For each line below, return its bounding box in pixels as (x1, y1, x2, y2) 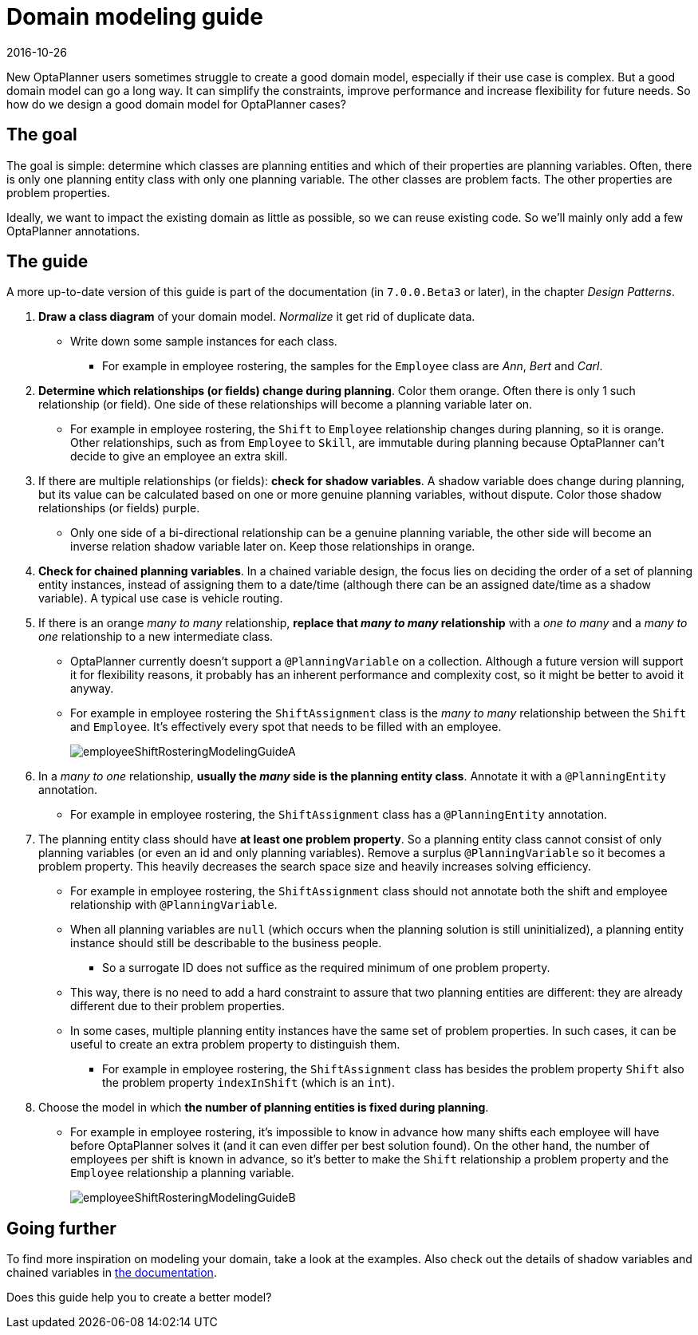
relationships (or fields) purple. (38, 501, 200, 515)
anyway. (70, 681, 114, 696)
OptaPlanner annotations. (6, 223, 140, 238)
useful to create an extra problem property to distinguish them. (70, 1037, 400, 1052)
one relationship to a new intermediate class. (38, 630, 274, 644)
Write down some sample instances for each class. (70, 334, 337, 349)
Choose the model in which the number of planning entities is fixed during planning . (38, 1100, 489, 1115)
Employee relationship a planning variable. (70, 1166, 294, 1180)
